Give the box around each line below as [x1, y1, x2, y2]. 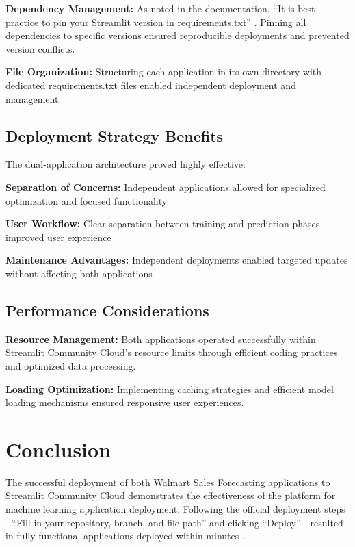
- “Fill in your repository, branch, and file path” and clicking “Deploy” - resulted [5, 515, 343, 529]
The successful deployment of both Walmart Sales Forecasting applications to [5, 474, 330, 489]
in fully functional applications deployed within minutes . [5, 529, 245, 543]
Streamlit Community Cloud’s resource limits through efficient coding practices [5, 345, 338, 359]
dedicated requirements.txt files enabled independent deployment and [5, 77, 296, 92]
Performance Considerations [5, 299, 209, 320]
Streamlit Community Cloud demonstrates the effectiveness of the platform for [5, 488, 336, 503]
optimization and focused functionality [5, 193, 168, 207]
